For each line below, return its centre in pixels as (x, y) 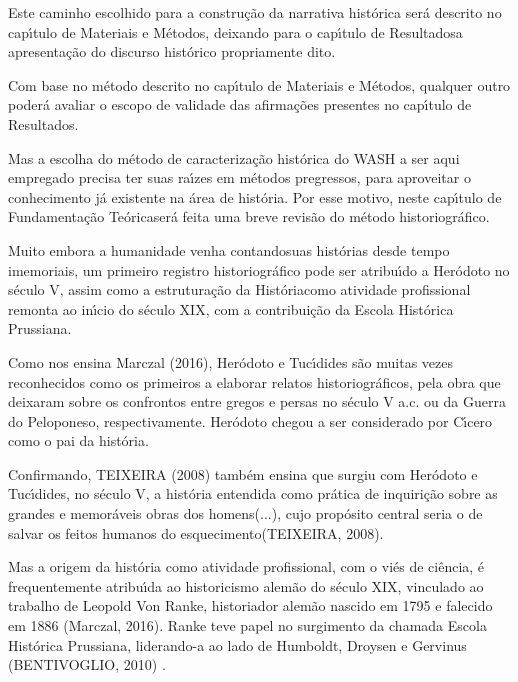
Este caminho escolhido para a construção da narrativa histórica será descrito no (255, 12)
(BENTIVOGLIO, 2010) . (87, 664)
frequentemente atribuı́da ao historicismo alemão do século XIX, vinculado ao (246, 585)
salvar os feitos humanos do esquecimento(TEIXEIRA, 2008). (196, 532)
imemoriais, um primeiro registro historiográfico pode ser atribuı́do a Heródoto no (259, 269)
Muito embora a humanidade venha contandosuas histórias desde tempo (229, 249)
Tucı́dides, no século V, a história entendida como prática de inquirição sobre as (253, 493)
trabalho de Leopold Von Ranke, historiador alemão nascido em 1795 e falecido (250, 605)
